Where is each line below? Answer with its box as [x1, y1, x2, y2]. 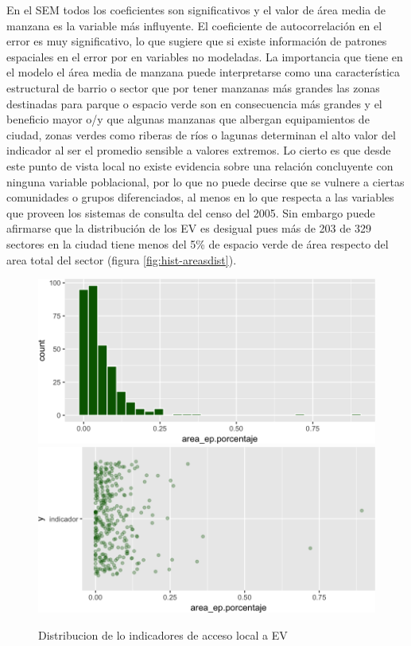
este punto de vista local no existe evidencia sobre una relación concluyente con [6, 157, 394, 174]
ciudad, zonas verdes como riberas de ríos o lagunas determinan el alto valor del [6, 126, 396, 143]
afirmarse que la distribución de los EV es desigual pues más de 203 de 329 [6, 220, 371, 237]
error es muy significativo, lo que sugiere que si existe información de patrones [6, 33, 387, 49]
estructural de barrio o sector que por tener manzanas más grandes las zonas [6, 79, 380, 96]
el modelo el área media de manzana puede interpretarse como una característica [6, 64, 400, 80]
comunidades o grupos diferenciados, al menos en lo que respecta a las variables [6, 189, 394, 206]
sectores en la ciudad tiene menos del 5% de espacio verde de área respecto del [6, 235, 389, 252]
